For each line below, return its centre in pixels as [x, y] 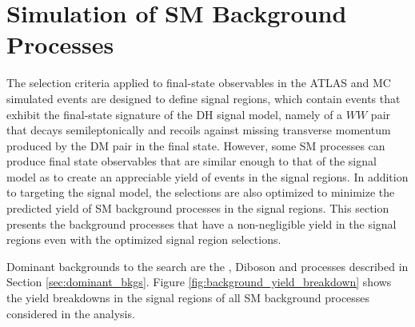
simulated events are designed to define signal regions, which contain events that [204, 98]
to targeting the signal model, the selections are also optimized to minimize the [201, 192]
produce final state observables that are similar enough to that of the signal [192, 161]
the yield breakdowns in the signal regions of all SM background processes [188, 298]
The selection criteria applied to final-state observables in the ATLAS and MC [199, 83]
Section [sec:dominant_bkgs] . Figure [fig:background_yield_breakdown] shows [199, 282]
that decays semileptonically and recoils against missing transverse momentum [199, 130]
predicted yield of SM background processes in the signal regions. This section [198, 208]
